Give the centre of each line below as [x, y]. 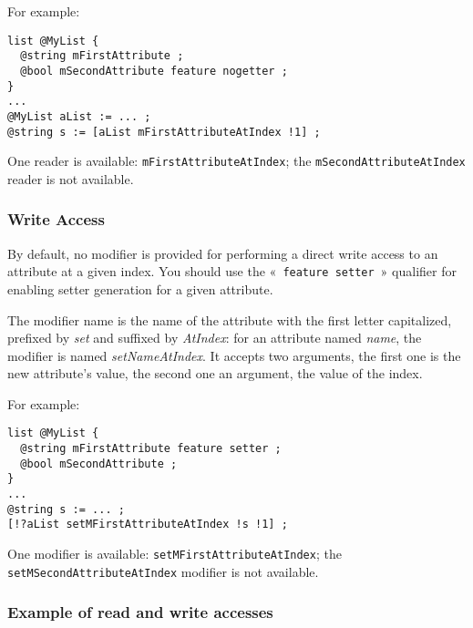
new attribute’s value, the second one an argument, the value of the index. [215, 373]
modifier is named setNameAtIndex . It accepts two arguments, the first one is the [234, 355]
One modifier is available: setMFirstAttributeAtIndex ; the [175, 554]
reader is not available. [71, 178]
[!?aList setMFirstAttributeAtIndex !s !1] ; [148, 525]
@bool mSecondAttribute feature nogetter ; [154, 71]
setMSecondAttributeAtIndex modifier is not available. [163, 571]
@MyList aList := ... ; [79, 116]
